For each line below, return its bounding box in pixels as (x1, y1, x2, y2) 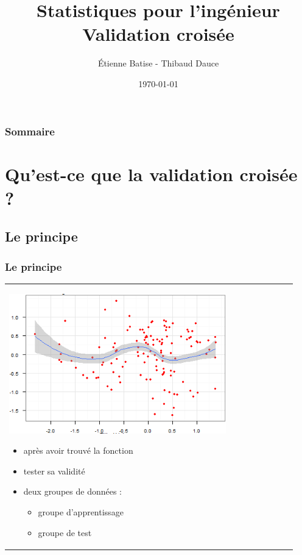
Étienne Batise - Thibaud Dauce (97, 57, 219, 70)
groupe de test (38, 526, 92, 539)
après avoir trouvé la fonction (23, 444, 133, 457)
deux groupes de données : (23, 485, 122, 498)
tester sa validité (23, 464, 85, 477)
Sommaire (5, 123, 55, 138)
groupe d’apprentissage (38, 505, 124, 518)
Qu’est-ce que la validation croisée (5, 161, 298, 186)
